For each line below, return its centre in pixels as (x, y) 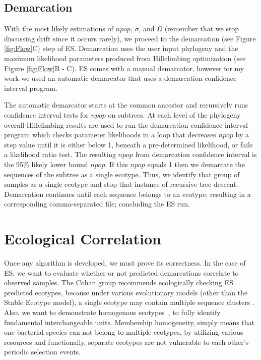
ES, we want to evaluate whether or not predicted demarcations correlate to (121, 272)
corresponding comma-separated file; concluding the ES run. (97, 204)
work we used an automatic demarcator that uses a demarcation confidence (120, 78)
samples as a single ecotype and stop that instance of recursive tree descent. (121, 184)
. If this (116, 164)
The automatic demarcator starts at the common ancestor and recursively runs (126, 105)
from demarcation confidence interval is (196, 154)
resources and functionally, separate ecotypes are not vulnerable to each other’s (126, 342)
